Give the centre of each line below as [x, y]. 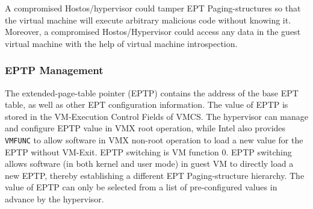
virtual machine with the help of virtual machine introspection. [121, 43]
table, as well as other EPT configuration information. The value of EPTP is [147, 104]
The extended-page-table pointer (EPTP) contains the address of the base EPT [152, 92]
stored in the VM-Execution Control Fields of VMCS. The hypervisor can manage [157, 116]
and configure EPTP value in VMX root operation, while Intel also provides [145, 128]
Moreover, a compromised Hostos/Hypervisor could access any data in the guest [153, 32]
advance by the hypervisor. [54, 199]
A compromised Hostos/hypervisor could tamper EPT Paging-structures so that [153, 8]
